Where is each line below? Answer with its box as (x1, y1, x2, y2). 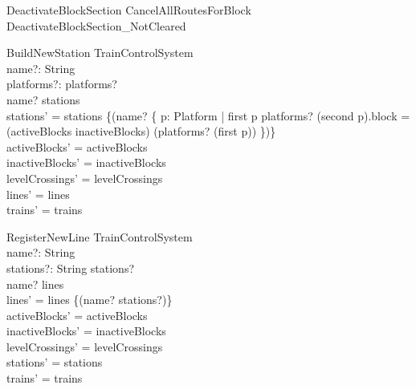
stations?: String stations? (6, 259, 135, 276)
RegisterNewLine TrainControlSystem (6, 228, 193, 245)
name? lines (6, 275, 64, 292)
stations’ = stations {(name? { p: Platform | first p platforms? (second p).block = (6, 107, 410, 124)
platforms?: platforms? (6, 75, 117, 92)
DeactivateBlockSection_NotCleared (6, 17, 186, 34)
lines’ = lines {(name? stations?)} (6, 291, 173, 308)
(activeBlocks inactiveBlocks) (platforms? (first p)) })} (6, 123, 276, 140)
